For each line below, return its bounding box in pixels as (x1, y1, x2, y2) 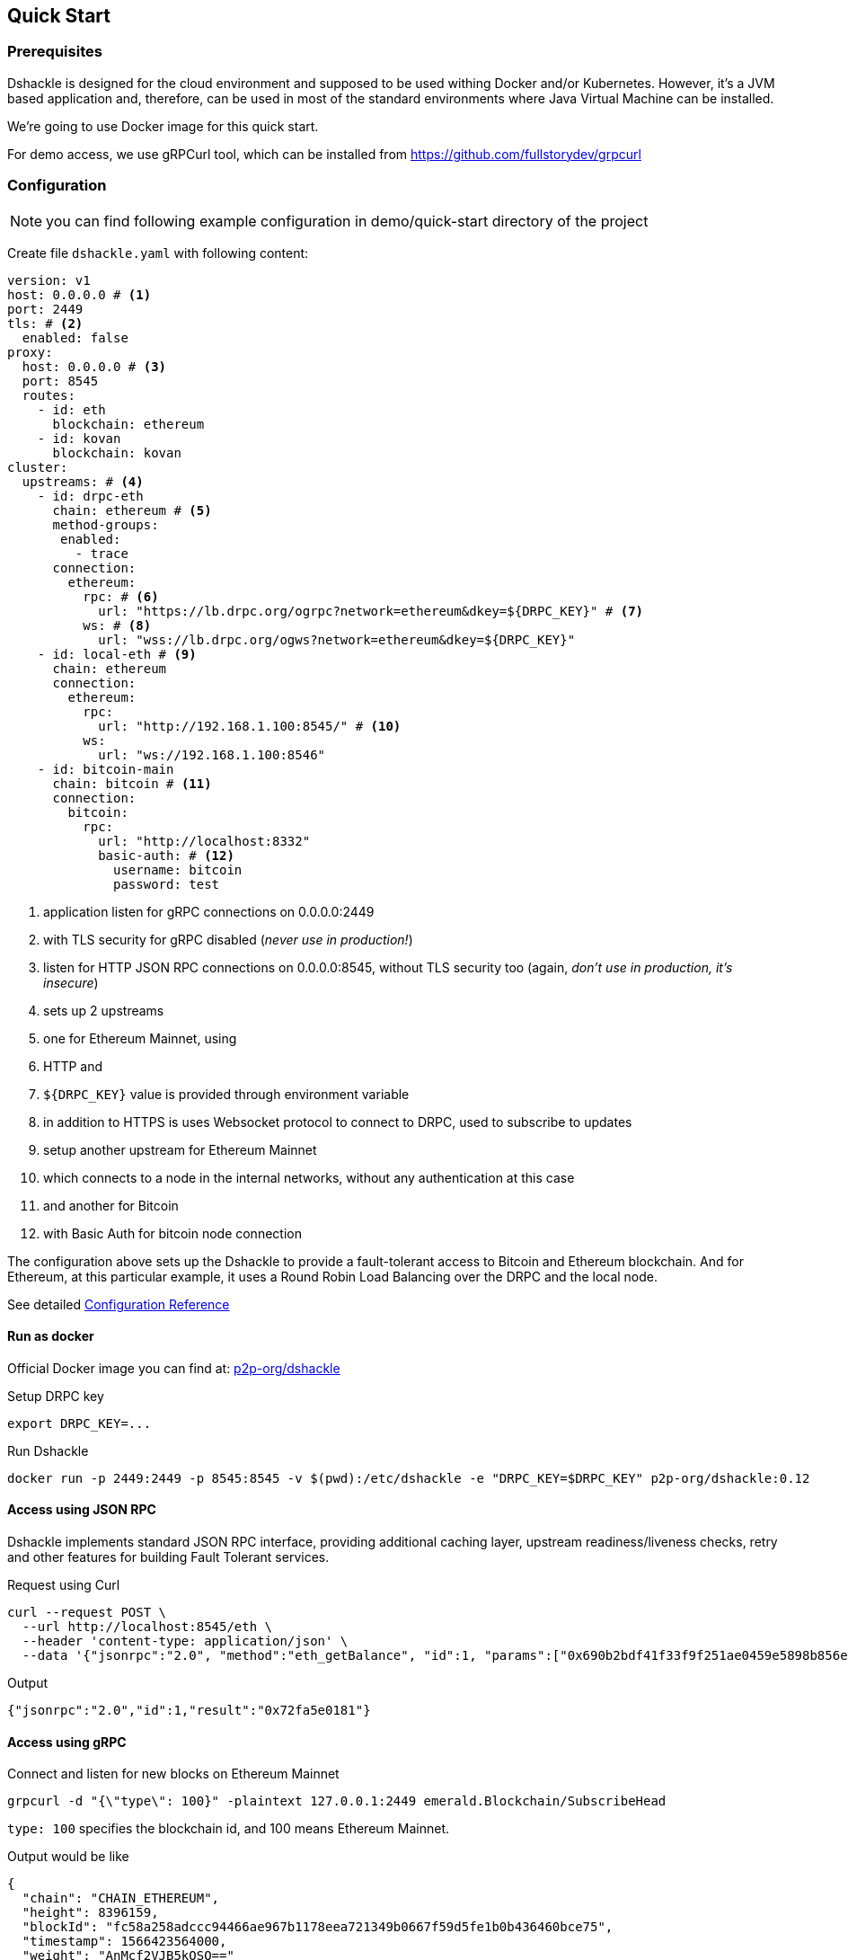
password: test (113, 876, 220, 891)
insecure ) (43, 974, 99, 990)
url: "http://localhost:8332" (98, 833, 311, 848)
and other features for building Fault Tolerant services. (7, 1548, 330, 1565)
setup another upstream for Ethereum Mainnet (43, 1141, 317, 1157)
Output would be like (7, 1849, 129, 1865)
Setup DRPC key (7, 1388, 104, 1404)
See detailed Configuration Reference (7, 1296, 230, 1312)
